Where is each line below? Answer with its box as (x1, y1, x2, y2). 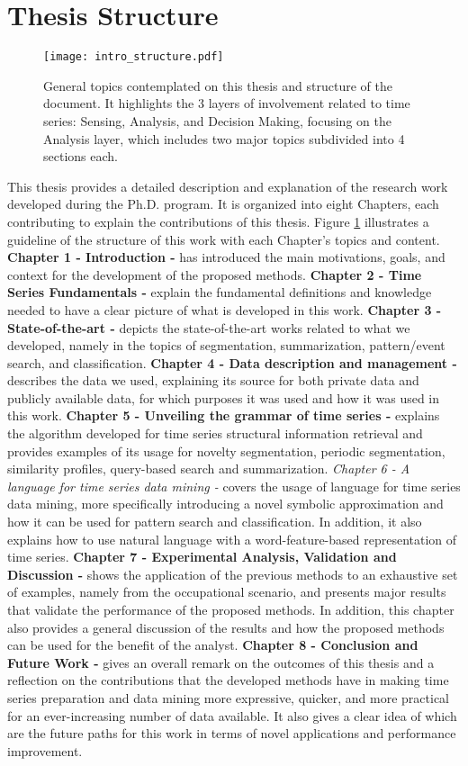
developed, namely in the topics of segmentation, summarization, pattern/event (7, 336, 445, 355)
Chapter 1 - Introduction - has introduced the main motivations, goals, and (7, 248, 445, 266)
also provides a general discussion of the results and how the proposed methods (7, 617, 445, 636)
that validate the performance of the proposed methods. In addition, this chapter (7, 600, 454, 618)
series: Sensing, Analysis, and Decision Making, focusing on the (43, 111, 391, 130)
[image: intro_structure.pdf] (43, 50, 224, 64)
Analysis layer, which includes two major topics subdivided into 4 (43, 129, 405, 148)
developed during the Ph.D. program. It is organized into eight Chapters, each (7, 194, 439, 213)
